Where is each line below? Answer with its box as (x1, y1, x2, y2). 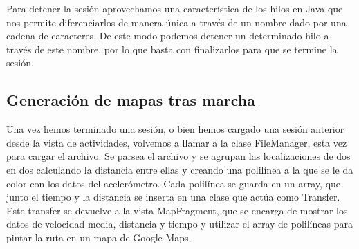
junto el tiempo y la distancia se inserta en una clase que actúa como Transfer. (6, 190, 340, 204)
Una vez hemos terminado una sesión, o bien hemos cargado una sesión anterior (6, 122, 344, 136)
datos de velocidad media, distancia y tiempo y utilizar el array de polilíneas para (6, 216, 353, 231)
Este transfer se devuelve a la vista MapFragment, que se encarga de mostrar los (6, 203, 348, 217)
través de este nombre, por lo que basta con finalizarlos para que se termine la (6, 41, 338, 56)
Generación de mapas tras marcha (6, 89, 256, 111)
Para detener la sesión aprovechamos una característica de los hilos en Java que (6, 1, 343, 15)
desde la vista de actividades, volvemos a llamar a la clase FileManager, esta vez (6, 135, 347, 149)
